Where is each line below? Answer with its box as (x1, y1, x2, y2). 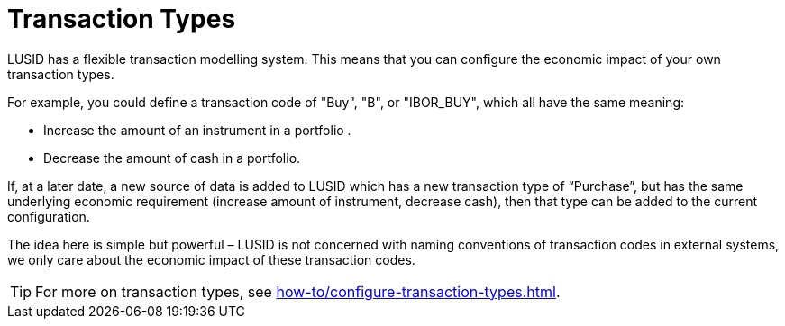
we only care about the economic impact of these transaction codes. (7, 251, 415, 267)
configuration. (7, 208, 90, 224)
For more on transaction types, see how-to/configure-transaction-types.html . (35, 282, 561, 301)
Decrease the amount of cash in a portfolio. (43, 149, 301, 166)
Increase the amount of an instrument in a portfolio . (43, 122, 351, 138)
